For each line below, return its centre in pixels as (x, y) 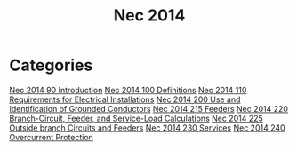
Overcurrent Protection (51, 137)
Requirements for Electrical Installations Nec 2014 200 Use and (125, 99)
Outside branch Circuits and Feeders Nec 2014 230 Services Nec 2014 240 (148, 127)
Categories (51, 65)
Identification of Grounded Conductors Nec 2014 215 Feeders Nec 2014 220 (149, 108)
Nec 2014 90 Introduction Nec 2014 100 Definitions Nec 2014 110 (128, 90)
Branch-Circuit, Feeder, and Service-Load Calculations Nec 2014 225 (136, 118)
